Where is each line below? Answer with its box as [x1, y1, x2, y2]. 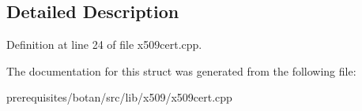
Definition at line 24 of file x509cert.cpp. [6, 36, 202, 53]
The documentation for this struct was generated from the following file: [6, 62, 356, 79]
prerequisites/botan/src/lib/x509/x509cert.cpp [6, 89, 232, 105]
